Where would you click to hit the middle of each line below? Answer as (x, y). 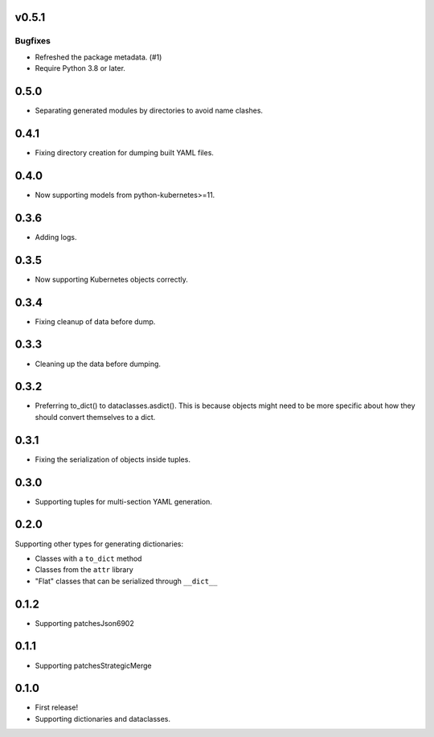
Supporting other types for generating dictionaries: (99, 544)
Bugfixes (33, 41)
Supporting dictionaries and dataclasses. (103, 718)
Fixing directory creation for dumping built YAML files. (125, 152)
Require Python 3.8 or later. (80, 68)
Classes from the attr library (84, 570)
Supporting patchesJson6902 (84, 623)
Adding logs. (56, 237)
